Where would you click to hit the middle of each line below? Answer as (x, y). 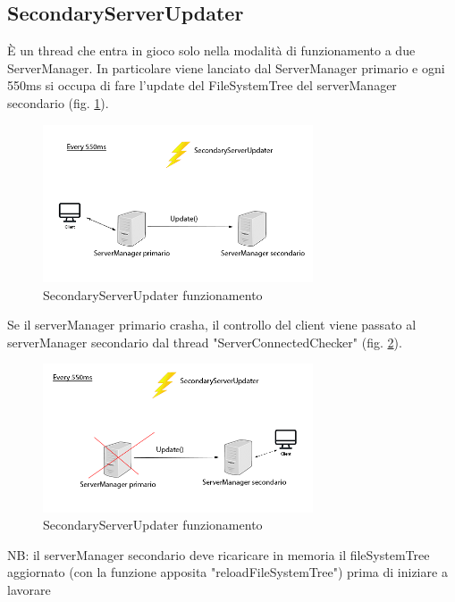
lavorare (29, 589)
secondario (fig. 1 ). (58, 102)
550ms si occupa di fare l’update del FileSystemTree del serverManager (202, 85)
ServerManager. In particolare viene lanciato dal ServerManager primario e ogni (226, 67)
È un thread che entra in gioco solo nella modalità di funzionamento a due (211, 50)
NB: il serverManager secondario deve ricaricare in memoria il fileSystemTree (219, 554)
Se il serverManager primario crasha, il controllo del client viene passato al (212, 325)
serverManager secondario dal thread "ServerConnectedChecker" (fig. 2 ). (205, 342)
